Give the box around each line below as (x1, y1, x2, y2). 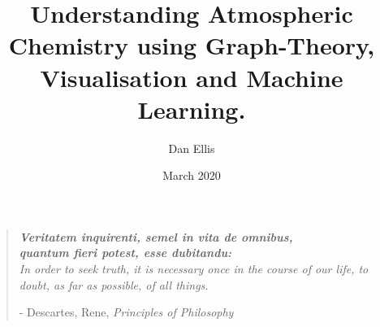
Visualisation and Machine (40, 60, 343, 94)
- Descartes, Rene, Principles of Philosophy (19, 303, 234, 320)
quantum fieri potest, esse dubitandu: (19, 244, 232, 261)
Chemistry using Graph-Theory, (8, 28, 375, 62)
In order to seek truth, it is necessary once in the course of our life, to (19, 260, 369, 277)
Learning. (137, 92, 246, 125)
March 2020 (162, 167, 221, 184)
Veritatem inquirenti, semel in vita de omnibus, (19, 228, 293, 245)
